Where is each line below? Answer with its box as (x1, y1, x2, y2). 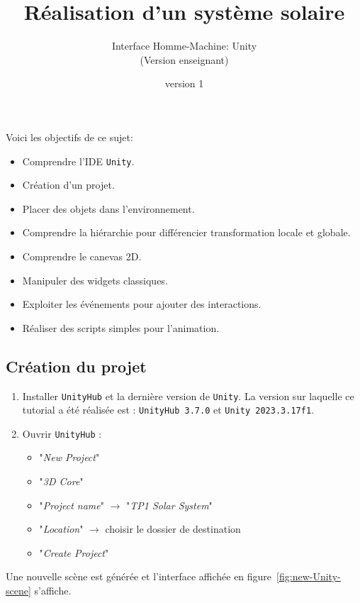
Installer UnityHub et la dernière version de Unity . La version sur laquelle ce (22, 388, 354, 403)
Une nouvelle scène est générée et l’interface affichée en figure (6, 569, 272, 584)
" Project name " (39, 497, 104, 512)
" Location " (39, 521, 84, 536)
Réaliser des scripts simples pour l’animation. (22, 320, 220, 335)
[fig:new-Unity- (276, 569, 341, 584)
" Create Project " (39, 545, 109, 560)
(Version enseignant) (140, 52, 229, 67)
